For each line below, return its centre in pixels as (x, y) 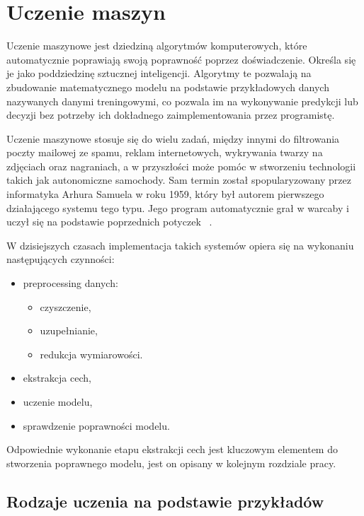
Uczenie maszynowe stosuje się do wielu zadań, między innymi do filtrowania (173, 138)
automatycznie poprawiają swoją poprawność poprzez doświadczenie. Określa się (181, 59)
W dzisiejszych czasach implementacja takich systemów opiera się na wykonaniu (180, 245)
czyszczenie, (66, 306)
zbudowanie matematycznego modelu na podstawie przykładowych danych (168, 87)
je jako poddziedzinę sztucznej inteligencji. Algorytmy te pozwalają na (159, 73)
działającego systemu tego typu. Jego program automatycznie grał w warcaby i (178, 207)
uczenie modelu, (58, 401)
